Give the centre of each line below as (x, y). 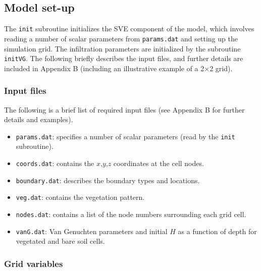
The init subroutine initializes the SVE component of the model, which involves (129, 29)
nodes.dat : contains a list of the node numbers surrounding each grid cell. (131, 214)
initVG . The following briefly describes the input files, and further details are (124, 58)
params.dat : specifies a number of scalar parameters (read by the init (125, 136)
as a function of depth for (217, 231)
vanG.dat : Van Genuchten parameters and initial (92, 231)
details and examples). (39, 119)
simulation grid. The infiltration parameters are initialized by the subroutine (122, 48)
